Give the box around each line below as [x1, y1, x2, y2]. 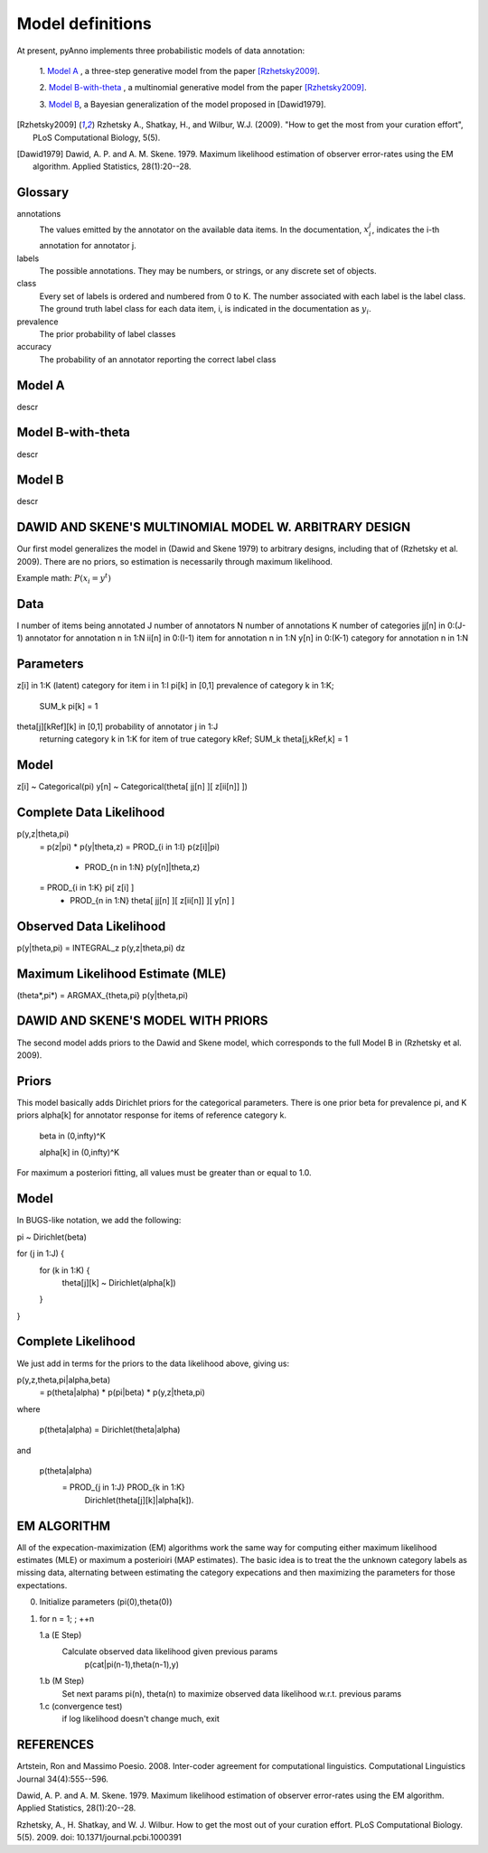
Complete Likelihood [16, 1334, 136, 1350]
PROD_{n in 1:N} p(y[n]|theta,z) [84, 862, 201, 873]
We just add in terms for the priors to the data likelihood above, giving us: [16, 1358, 289, 1369]
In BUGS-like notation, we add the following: [16, 1215, 182, 1226]
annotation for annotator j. [39, 240, 137, 251]
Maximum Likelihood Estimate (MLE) [16, 966, 227, 981]
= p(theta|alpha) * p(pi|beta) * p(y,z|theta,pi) [39, 1387, 205, 1398]
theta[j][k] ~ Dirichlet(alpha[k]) [61, 1277, 176, 1287]
